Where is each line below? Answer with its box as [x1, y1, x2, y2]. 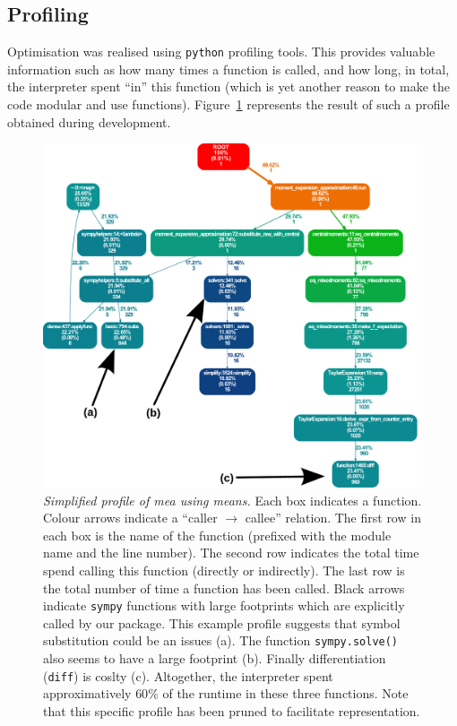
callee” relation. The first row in [245, 508, 421, 527]
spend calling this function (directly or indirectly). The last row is [43, 561, 405, 580]
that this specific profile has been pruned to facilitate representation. [43, 701, 420, 720]
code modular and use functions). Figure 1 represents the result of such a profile [7, 95, 450, 114]
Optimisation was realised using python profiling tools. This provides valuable [7, 42, 435, 61]
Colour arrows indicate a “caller [43, 508, 218, 527]
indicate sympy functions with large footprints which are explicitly [43, 596, 405, 615]
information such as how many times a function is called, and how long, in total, [7, 59, 450, 78]
